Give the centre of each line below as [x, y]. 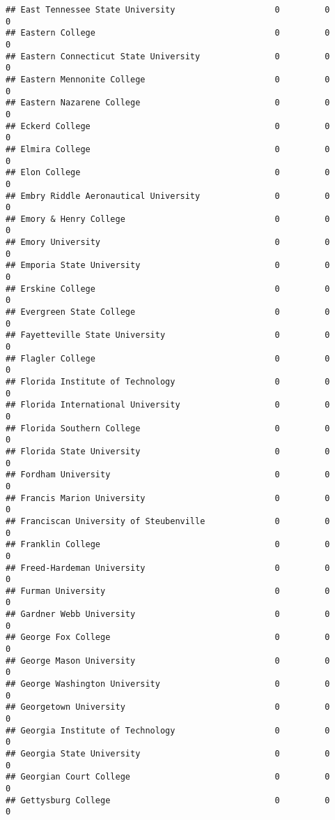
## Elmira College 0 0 [168, 149]
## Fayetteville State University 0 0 [168, 335]
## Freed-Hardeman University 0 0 [168, 568]
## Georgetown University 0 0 [168, 707]
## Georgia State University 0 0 [168, 754]
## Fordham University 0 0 [168, 475]
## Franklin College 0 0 [168, 545]
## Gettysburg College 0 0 [168, 800]
